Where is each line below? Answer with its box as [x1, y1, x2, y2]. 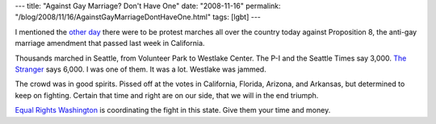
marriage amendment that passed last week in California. [15, 39, 205, 48]
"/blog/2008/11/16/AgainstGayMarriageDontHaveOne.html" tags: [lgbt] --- [15, 12, 262, 22]
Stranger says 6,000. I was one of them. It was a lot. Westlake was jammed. [15, 64, 266, 74]
